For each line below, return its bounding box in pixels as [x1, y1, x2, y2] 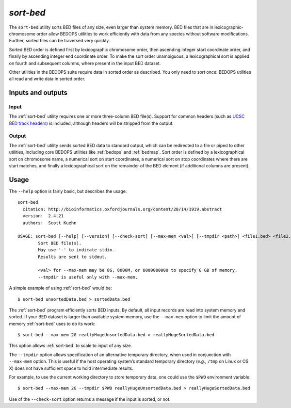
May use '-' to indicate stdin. [38, 247, 115, 253]
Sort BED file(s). [38, 240, 82, 246]
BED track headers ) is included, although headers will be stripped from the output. [9, 120, 174, 126]
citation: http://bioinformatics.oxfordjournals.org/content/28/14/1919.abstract [22, 206, 223, 212]
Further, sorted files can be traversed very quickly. [9, 38, 110, 44]
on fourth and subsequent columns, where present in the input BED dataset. [9, 60, 161, 66]
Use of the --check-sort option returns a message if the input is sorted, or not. [9, 396, 171, 402]
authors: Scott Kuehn [22, 220, 77, 226]
